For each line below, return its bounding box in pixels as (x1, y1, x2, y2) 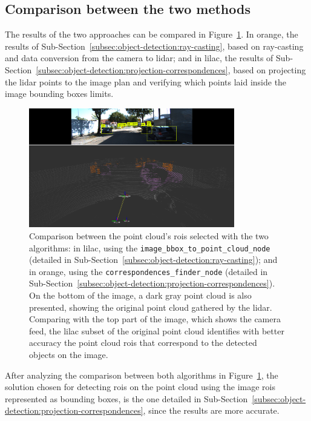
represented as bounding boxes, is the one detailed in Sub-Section (5, 392, 248, 405)
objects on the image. (29, 348, 108, 361)
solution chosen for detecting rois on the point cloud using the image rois (5, 380, 275, 393)
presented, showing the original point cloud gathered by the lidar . (29, 300, 272, 313)
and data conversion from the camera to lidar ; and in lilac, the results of (5, 51, 273, 64)
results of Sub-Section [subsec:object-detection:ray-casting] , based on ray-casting (5, 39, 304, 52)
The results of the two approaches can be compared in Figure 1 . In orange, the (5, 28, 298, 41)
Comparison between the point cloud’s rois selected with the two (29, 229, 269, 242)
